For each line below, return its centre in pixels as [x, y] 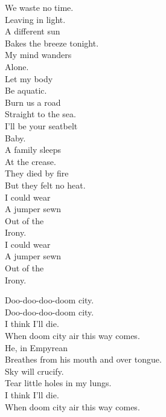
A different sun [33, 31]
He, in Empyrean [37, 347]
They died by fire [37, 173]
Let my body [29, 78]
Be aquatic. [26, 90]
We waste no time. [39, 7]
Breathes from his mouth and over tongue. [83, 359]
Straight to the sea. [40, 114]
